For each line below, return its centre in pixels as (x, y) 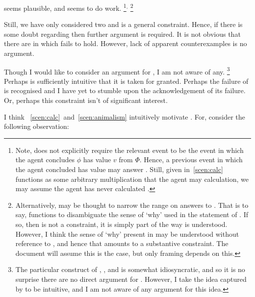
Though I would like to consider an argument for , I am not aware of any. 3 (117, 71)
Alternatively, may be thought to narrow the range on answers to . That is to (132, 205)
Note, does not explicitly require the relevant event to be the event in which (129, 150)
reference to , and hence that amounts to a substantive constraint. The (122, 243)
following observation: (37, 126)
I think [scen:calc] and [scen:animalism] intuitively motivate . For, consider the (125, 116)
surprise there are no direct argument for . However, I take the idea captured (131, 279)
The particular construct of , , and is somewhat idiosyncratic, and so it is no (130, 269)
